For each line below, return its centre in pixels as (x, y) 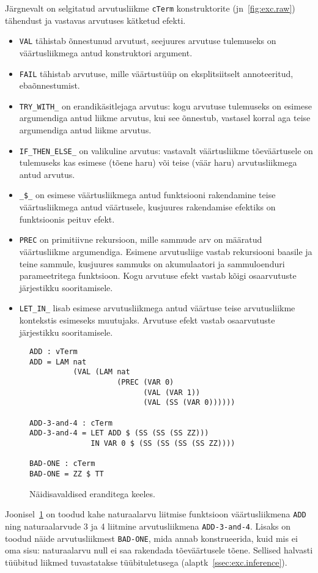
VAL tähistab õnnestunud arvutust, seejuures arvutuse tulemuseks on (148, 41)
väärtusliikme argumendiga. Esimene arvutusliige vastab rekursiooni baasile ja (166, 251)
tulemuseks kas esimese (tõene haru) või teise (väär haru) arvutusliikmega (158, 162)
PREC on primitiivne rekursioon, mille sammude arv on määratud (141, 239)
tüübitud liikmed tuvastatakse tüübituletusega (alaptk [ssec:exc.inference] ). (146, 562)
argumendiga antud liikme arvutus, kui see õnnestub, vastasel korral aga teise (165, 118)
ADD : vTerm (54, 352)
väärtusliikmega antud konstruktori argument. (106, 52)
